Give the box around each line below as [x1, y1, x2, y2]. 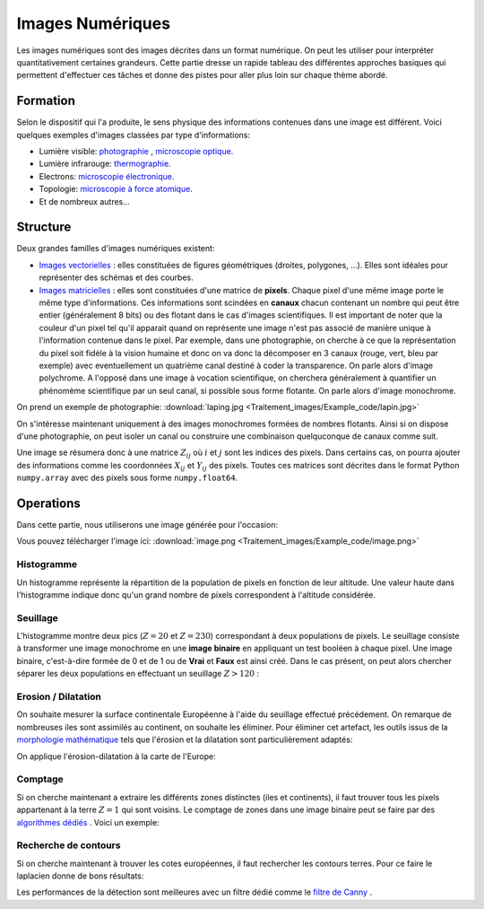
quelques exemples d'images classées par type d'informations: [16, 129, 251, 140]
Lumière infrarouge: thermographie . [39, 158, 171, 170]
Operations [16, 495, 81, 511]
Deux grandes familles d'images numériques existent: [16, 243, 215, 254]
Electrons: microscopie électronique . [39, 170, 175, 181]
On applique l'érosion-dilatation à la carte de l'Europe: [16, 750, 216, 762]
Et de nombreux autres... [39, 196, 130, 206]
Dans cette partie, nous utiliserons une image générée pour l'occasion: [16, 520, 278, 530]
